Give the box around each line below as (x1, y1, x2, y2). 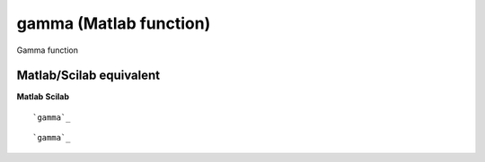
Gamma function (16, 45, 78, 55)
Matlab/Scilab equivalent (16, 68, 161, 83)
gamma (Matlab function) (16, 13, 211, 33)
